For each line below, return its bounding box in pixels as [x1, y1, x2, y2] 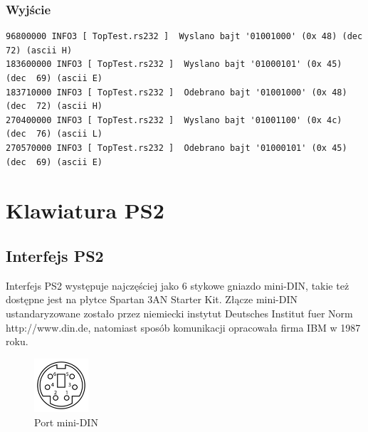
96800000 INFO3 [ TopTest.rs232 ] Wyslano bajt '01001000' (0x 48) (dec [6, 31, 363, 42]
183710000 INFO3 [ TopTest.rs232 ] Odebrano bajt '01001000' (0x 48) [6, 87, 347, 98]
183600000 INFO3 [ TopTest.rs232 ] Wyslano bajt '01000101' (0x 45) [6, 59, 342, 70]
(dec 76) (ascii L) [6, 129, 103, 139]
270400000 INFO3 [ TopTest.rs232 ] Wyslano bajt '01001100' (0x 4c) [6, 115, 342, 125]
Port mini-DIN [34, 414, 98, 429]
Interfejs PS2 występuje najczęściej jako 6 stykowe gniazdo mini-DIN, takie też [6, 278, 349, 293]
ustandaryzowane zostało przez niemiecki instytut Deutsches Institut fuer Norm [6, 305, 353, 320]
